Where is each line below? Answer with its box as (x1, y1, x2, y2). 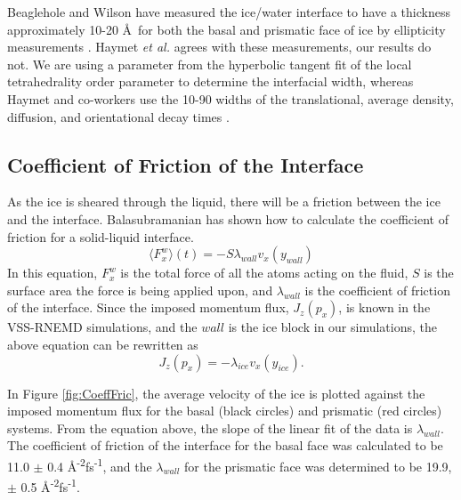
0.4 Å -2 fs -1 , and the (47, 454, 152, 475)
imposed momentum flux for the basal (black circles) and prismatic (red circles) (7, 401, 442, 420)
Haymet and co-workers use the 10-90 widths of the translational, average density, (7, 89, 454, 108)
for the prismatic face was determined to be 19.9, (184, 456, 452, 475)
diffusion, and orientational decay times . (7, 107, 230, 125)
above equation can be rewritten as (7, 335, 198, 353)
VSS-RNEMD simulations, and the (7, 318, 198, 336)
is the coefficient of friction (304, 280, 450, 299)
